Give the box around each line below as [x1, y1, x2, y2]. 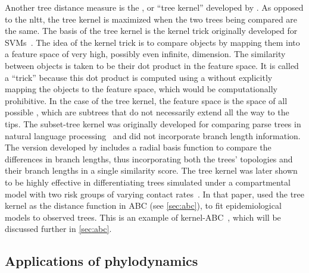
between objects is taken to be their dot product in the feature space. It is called [5, 59, 299, 71]
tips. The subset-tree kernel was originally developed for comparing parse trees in [5, 117, 301, 130]
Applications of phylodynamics [5, 252, 198, 270]
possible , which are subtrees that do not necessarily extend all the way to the [5, 106, 289, 118]
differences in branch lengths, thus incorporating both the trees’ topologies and [5, 152, 293, 165]
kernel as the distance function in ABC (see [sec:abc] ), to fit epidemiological [5, 199, 282, 212]
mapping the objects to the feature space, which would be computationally [5, 83, 277, 95]
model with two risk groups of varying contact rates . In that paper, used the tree [5, 187, 304, 200]
